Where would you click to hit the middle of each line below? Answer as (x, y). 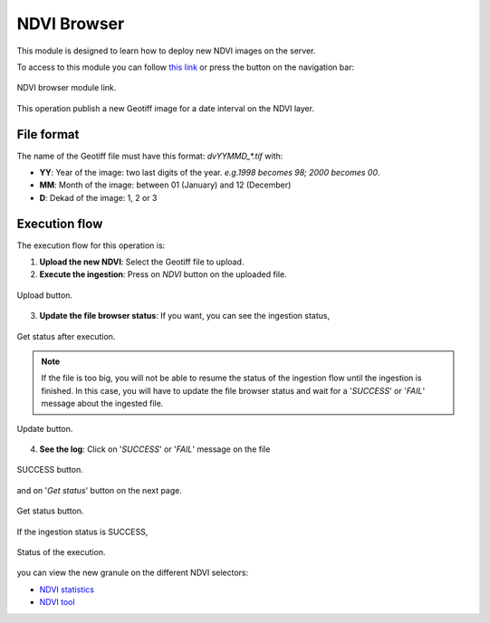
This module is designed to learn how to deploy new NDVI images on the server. (166, 51)
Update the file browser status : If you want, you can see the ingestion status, (185, 316)
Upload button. (44, 295)
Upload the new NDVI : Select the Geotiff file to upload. (142, 262)
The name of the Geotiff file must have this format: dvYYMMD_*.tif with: (150, 156)
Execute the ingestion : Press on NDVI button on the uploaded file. (163, 274)
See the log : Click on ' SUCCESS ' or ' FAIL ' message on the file (155, 449)
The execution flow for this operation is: (91, 245)
